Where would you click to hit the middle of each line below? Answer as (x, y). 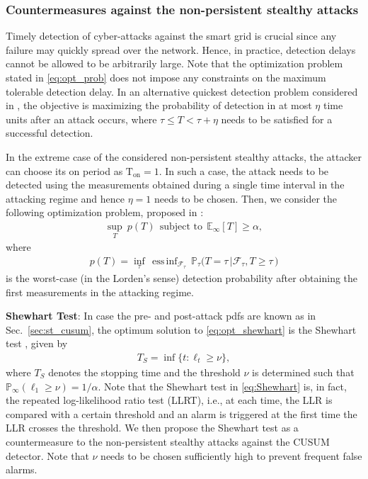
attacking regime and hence (65, 198)
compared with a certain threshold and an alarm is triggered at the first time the (182, 413)
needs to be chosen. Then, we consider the (246, 198)
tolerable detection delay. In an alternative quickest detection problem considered (182, 91)
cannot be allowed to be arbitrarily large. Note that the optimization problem (174, 63)
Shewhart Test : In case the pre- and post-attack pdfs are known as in (161, 316)
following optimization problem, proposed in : (105, 212)
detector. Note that (47, 455)
